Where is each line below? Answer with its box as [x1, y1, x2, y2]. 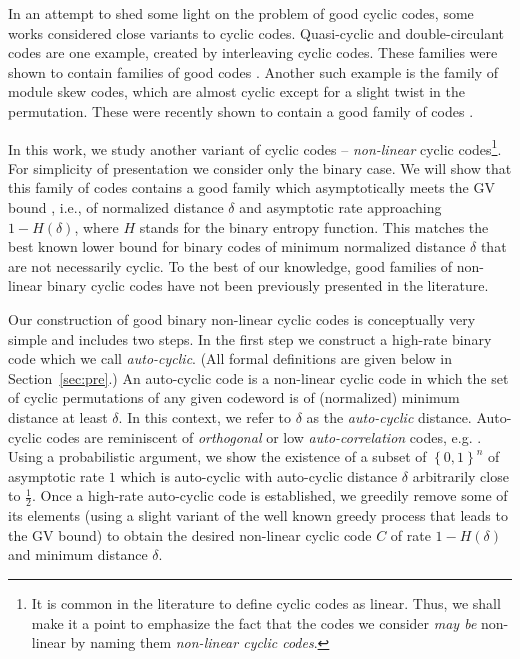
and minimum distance [8, 544, 148, 565]
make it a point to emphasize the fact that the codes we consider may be [31, 612, 477, 633]
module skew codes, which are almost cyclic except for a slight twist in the [8, 81, 465, 102]
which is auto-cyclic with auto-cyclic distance [120, 465, 398, 486]
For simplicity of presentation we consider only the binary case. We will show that [8, 157, 512, 178]
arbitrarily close [412, 465, 509, 486]
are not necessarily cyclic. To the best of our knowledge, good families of [8, 255, 453, 276]
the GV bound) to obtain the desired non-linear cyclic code [8, 524, 372, 545]
